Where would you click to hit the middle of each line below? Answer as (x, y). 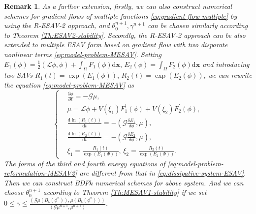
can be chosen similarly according (198, 25)
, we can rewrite (228, 75)
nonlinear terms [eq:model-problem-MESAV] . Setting (83, 54)
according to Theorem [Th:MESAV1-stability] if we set (125, 192)
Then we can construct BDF (47, 182)
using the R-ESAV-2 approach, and (57, 25)
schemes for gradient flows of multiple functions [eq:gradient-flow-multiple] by (121, 15)
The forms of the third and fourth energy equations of (85, 163)
